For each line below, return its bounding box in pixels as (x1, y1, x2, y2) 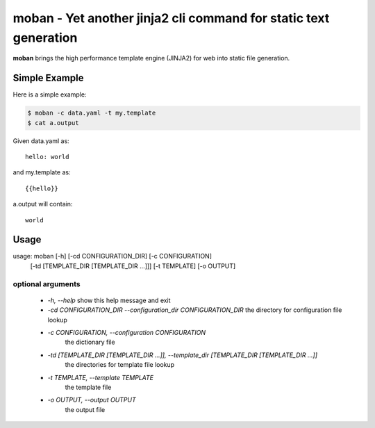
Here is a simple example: (12, 90, 87, 99)
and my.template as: (12, 168, 71, 176)
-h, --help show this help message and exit (47, 296, 171, 304)
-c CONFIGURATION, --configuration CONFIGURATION (47, 328, 206, 336)
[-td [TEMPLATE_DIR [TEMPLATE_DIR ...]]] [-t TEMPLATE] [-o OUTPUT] (30, 261, 236, 270)
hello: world (25, 153, 69, 160)
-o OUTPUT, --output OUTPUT (47, 396, 137, 404)
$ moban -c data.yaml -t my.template (27, 109, 156, 117)
